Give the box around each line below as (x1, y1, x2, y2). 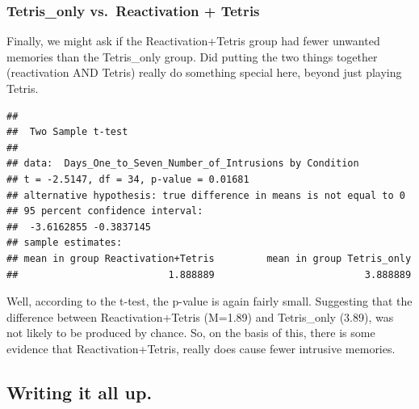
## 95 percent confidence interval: (6, 205, 203, 217)
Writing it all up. (6, 379, 153, 404)
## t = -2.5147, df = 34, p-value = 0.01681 (6, 173, 249, 185)
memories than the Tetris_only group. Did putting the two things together (6, 48, 378, 65)
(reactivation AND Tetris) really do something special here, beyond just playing (6, 64, 402, 81)
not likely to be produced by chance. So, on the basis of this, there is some (6, 324, 375, 341)
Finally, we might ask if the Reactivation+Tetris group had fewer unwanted (6, 32, 380, 49)
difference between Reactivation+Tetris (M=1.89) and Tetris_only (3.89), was (6, 308, 394, 325)
